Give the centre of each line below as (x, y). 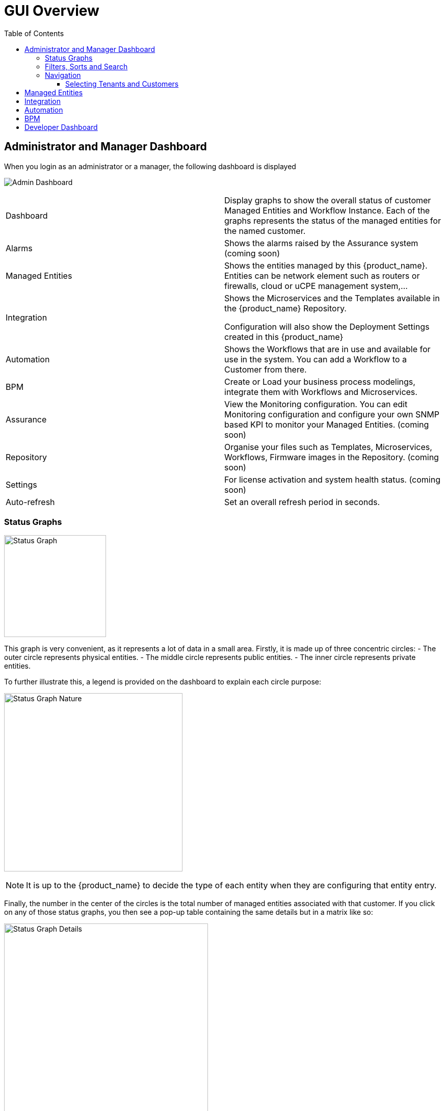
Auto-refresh (30, 502)
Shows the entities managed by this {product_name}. (326, 265)
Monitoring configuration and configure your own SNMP (332, 414)
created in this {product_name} (284, 337)
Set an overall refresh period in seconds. (302, 502)
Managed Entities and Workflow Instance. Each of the (327, 210)
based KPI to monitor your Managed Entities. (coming (327, 424)
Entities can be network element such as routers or (322, 275)
